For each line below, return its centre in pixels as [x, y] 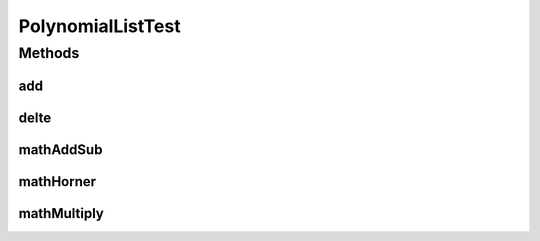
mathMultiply [61, 213]
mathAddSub [60, 149]
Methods [49, 53]
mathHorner [57, 181]
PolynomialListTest [99, 26]
